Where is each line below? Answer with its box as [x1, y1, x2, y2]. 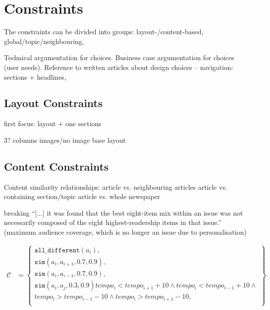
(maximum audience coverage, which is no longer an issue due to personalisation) [4, 227, 247, 237]
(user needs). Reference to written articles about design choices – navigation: [4, 62, 233, 72]
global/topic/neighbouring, [4, 36, 84, 46]
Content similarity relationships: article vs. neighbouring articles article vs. [4, 181, 228, 192]
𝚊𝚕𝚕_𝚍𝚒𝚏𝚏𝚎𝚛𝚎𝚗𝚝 [34, 246, 80, 254]
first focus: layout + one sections [4, 118, 101, 129]
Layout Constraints [4, 95, 103, 111]
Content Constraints [4, 158, 109, 174]
